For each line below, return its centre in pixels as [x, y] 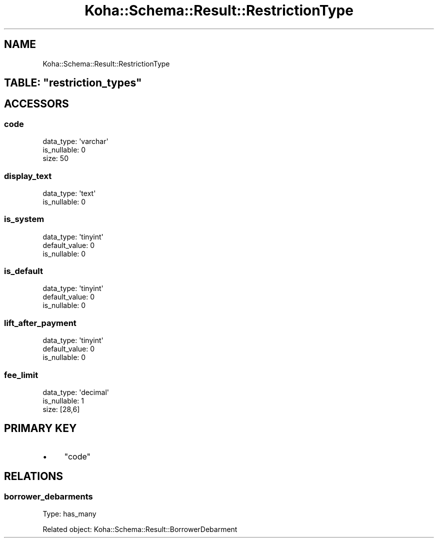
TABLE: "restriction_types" [73, 83]
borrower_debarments [48, 496]
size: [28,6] [61, 409]
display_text [28, 176]
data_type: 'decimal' [76, 392]
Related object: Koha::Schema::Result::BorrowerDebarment [140, 529]
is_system [24, 219]
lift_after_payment [40, 323]
